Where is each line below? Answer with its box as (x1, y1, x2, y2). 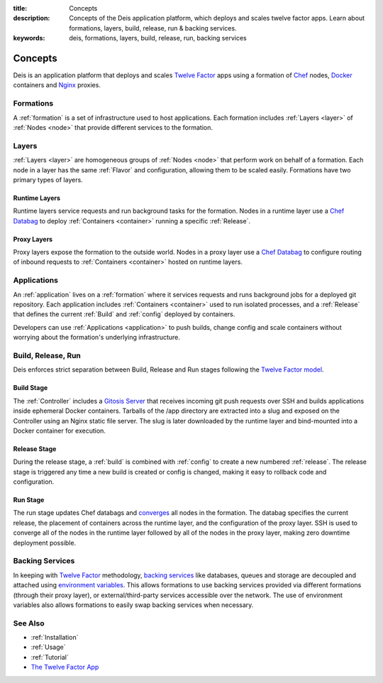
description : (13, 14, 50, 23)
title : (13, 4, 28, 12)
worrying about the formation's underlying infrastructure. (13, 333, 181, 342)
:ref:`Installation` (30, 633, 79, 642)
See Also (13, 618, 45, 628)
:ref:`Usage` (30, 643, 66, 652)
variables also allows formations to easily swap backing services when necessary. (13, 600, 254, 609)
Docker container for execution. (13, 426, 106, 435)
